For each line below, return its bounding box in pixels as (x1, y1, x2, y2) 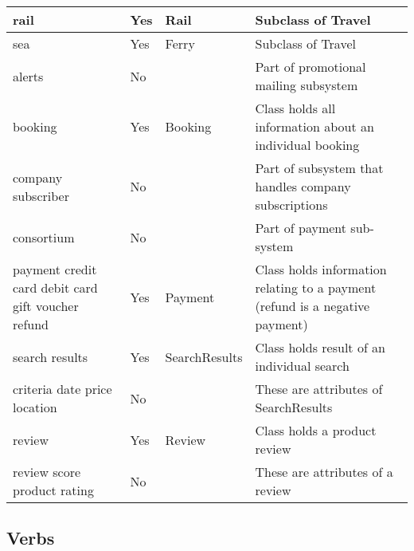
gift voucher (13, 297, 79, 315)
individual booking (255, 136, 360, 154)
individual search (255, 356, 350, 375)
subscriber (13, 186, 69, 205)
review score (13, 462, 81, 481)
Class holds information (255, 260, 387, 278)
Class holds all (255, 99, 336, 117)
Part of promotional (255, 57, 366, 76)
